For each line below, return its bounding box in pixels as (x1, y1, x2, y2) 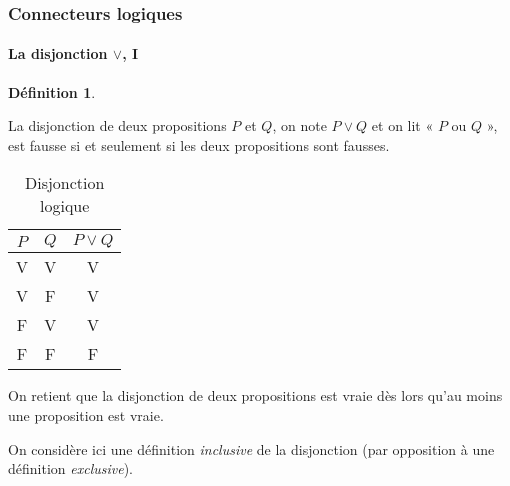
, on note (272, 115, 327, 136)
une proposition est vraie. (8, 405, 164, 426)
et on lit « (371, 115, 434, 136)
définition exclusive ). (8, 458, 133, 479)
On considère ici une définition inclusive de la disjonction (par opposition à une (8, 438, 495, 459)
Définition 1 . (8, 81, 96, 102)
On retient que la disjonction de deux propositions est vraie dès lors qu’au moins (8, 385, 503, 406)
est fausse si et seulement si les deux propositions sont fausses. (8, 134, 390, 155)
